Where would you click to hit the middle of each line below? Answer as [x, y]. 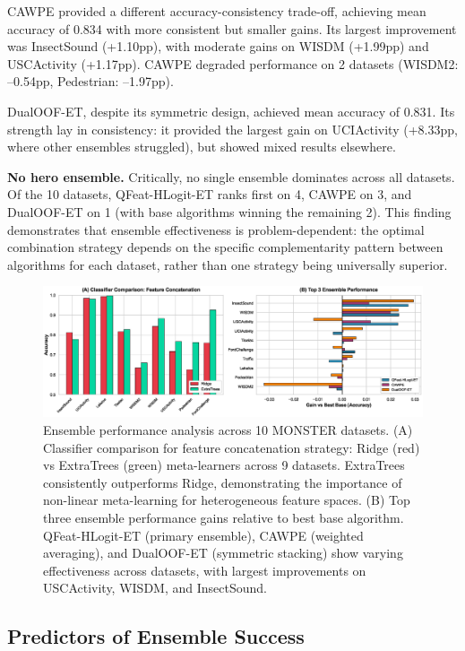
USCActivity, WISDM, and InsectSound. [155, 588]
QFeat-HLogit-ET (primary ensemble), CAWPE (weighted [203, 535]
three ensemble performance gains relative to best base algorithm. [224, 518]
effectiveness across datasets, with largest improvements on [205, 570]
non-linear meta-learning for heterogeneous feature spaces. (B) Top [227, 500]
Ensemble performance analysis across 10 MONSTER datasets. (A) [228, 430]
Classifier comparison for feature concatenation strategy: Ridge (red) [232, 447]
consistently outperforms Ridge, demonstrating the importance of [223, 482]
